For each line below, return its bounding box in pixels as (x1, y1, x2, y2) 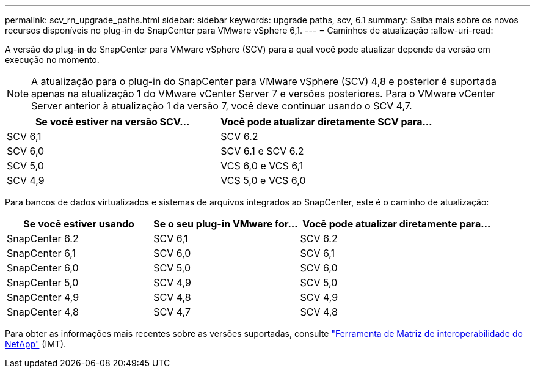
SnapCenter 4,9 (7, 291, 79, 303)
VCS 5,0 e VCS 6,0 (220, 174, 306, 186)
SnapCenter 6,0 (7, 262, 79, 274)
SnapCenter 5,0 (7, 276, 79, 289)
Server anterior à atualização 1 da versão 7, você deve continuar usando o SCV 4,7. (31, 100, 412, 112)
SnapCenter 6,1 (7, 247, 76, 259)
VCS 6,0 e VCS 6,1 (220, 160, 304, 172)
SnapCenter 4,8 (7, 306, 79, 318)
